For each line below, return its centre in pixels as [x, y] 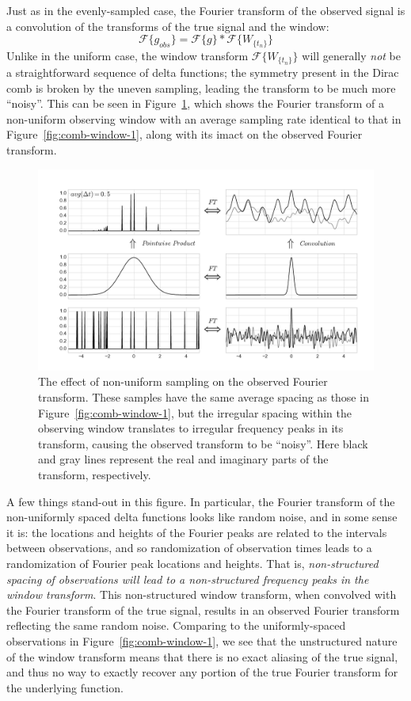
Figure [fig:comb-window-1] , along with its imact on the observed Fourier [185, 134]
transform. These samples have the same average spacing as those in [204, 397]
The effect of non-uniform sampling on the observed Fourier [183, 381]
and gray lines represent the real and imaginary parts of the [183, 459]
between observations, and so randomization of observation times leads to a [189, 548]
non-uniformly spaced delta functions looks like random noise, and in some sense [202, 517]
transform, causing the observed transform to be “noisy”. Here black [203, 443]
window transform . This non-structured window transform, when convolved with [202, 594]
